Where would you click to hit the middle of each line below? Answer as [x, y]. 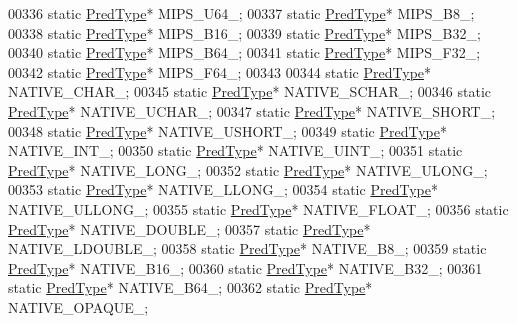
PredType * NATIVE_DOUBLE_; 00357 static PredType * [189, 228]
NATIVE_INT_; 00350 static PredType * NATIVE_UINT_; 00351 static [235, 150]
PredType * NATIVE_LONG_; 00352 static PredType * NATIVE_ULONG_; [248, 169]
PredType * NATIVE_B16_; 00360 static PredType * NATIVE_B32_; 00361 [245, 267]
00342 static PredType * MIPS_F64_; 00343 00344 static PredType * [220, 71]
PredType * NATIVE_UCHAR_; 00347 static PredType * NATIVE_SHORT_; [252, 110]
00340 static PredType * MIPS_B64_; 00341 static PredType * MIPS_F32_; [244, 52]
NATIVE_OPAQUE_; [78, 306]
